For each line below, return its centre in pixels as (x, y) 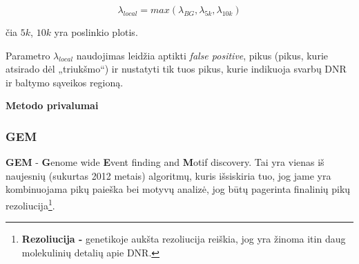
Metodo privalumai (52, 105)
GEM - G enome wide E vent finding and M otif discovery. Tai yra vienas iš (165, 162)
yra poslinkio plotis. (96, 32)
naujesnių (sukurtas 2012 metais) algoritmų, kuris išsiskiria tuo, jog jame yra (168, 175)
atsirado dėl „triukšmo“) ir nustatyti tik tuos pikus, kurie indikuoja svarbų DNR (176, 69)
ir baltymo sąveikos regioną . (65, 82)
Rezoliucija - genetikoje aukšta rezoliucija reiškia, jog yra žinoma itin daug (184, 239)
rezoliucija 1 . (30, 204)
